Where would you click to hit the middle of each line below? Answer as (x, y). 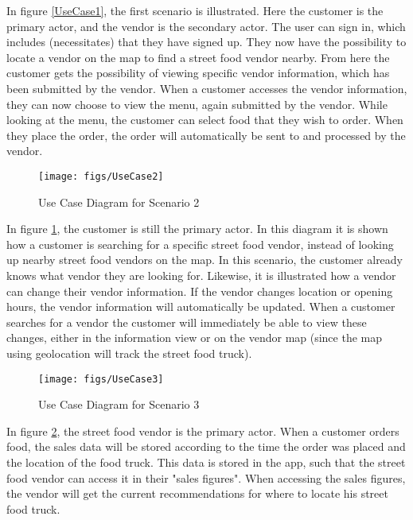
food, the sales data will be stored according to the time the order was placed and (206, 446)
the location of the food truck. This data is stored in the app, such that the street (206, 462)
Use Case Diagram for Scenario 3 (119, 404)
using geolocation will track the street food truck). (129, 353)
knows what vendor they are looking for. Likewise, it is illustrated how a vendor (201, 275)
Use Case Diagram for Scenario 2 (119, 202)
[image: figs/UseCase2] (101, 176)
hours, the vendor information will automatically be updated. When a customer (201, 307)
